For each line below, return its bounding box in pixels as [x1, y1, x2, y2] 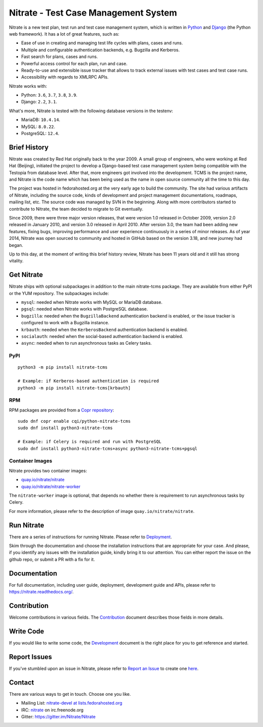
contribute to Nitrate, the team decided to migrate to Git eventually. [9, 206, 144, 212]
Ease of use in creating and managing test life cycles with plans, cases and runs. [21, 40, 183, 46]
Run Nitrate [9, 521, 44, 529]
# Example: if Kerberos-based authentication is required [18, 378, 159, 384]
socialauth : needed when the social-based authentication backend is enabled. [21, 334, 184, 339]
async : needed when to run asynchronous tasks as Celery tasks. [21, 340, 152, 346]
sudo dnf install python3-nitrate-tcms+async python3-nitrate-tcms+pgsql [18, 446, 198, 451]
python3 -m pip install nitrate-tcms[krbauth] [18, 385, 131, 391]
